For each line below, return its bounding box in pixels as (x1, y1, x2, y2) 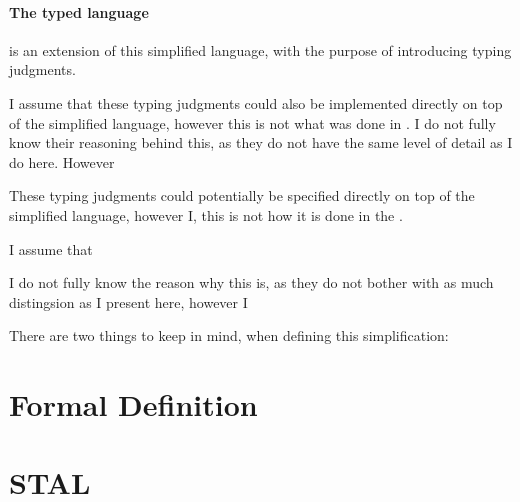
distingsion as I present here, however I (9, 291, 248, 312)
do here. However (9, 151, 115, 172)
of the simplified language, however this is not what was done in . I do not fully (9, 112, 496, 133)
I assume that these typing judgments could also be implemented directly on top (9, 92, 503, 113)
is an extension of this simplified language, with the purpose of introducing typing (9, 39, 512, 60)
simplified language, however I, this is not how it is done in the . (9, 204, 403, 225)
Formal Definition (9, 384, 258, 425)
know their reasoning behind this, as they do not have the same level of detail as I (9, 132, 513, 153)
